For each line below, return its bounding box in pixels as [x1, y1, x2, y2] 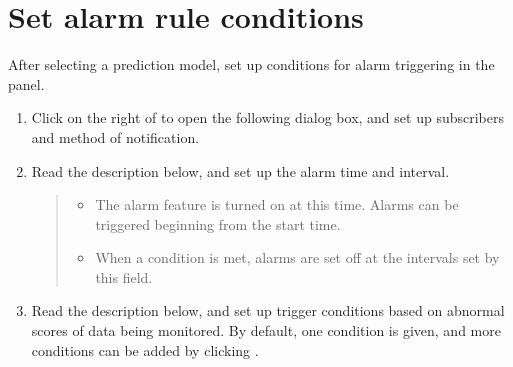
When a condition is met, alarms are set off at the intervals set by [95, 247, 500, 268]
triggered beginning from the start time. [95, 213, 341, 234]
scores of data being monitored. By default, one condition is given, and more [31, 320, 501, 341]
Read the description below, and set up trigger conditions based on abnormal [31, 300, 505, 321]
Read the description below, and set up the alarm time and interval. [31, 160, 450, 181]
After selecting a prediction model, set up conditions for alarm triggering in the [8, 54, 495, 75]
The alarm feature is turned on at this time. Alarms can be [95, 194, 459, 215]
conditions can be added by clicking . [31, 339, 259, 360]
